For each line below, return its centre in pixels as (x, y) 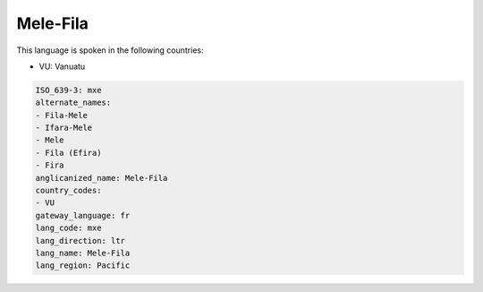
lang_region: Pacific (83, 266)
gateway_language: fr (83, 215)
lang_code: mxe (68, 228)
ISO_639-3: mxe (68, 90)
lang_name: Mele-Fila (83, 253)
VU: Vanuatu (62, 66)
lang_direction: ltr (80, 240)
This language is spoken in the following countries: (110, 50)
